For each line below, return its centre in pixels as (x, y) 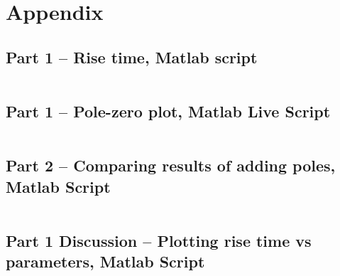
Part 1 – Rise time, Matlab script (132, 57)
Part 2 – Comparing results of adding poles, (171, 165)
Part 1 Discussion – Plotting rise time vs (159, 240)
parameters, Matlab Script (105, 261)
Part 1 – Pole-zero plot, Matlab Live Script (168, 111)
